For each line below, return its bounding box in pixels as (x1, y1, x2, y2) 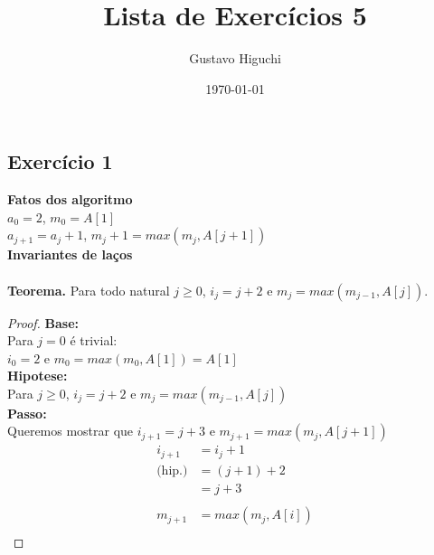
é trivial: (70, 331, 118, 350)
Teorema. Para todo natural (7, 280, 170, 299)
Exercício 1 (7, 147, 113, 175)
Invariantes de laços (7, 245, 133, 264)
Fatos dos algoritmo (7, 190, 133, 209)
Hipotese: (7, 366, 68, 385)
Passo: (7, 403, 47, 422)
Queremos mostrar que (7, 421, 134, 440)
